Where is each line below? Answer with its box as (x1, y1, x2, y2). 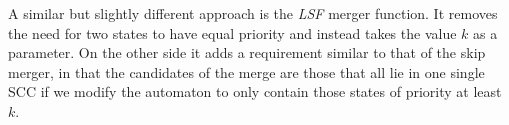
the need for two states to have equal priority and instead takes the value (8, 22, 457, 43)
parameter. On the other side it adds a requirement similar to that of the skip (8, 42, 486, 63)
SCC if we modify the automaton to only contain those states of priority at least (8, 81, 502, 102)
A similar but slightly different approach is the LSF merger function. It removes (8, 3, 498, 23)
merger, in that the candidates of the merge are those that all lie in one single (8, 61, 485, 82)
